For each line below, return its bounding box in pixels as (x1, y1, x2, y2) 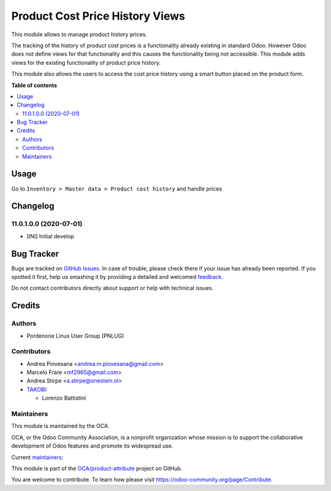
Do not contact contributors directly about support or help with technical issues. (11, 284, 214, 292)
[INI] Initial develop (26, 232, 75, 240)
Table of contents (11, 82, 58, 89)
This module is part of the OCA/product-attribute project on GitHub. (11, 465, 183, 472)
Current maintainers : (11, 454, 64, 461)
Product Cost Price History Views (11, 9, 185, 23)
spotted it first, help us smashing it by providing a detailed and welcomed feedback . (11, 273, 224, 280)
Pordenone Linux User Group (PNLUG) (26, 332, 124, 340)
